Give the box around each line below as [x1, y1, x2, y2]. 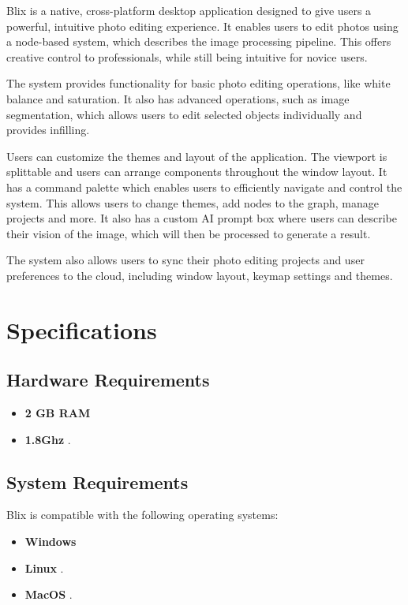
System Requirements [6, 469, 189, 494]
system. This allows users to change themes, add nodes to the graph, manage [6, 194, 379, 211]
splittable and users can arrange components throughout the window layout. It [6, 163, 387, 180]
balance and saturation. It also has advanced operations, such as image [6, 90, 350, 106]
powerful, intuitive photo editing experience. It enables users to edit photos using [6, 17, 399, 34]
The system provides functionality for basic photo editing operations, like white [6, 75, 391, 91]
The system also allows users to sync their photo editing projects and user [6, 252, 365, 268]
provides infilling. [6, 121, 90, 138]
